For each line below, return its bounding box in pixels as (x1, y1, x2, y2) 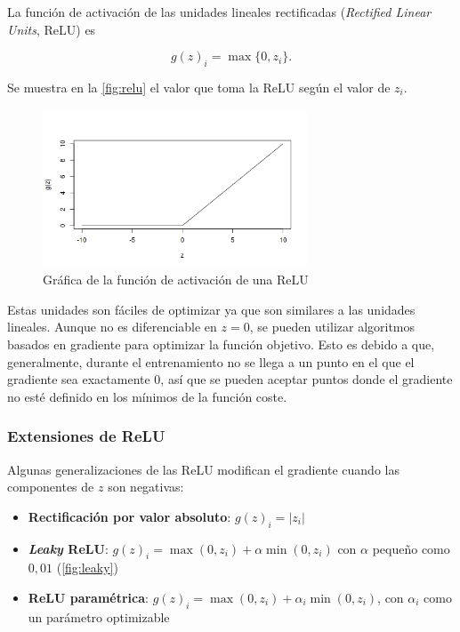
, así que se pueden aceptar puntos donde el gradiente (160, 370, 453, 388)
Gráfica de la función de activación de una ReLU (43, 270, 309, 289)
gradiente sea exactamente (7, 370, 150, 388)
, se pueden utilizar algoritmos (249, 317, 416, 336)
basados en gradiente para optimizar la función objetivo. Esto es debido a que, (7, 335, 435, 354)
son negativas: (108, 477, 184, 496)
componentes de (7, 477, 94, 496)
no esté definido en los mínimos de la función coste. (7, 387, 287, 405)
